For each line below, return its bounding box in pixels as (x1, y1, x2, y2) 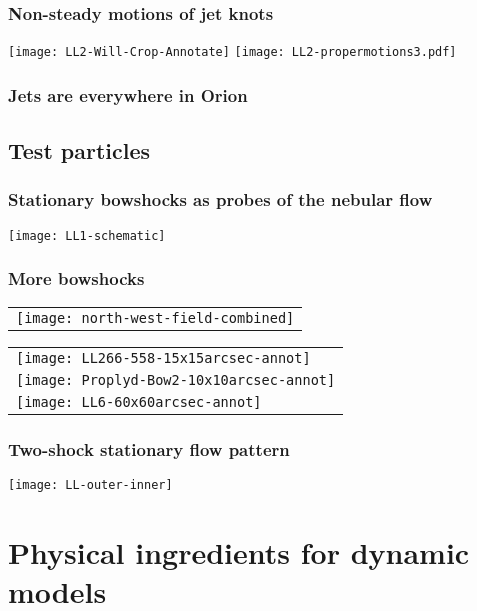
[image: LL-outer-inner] (8, 477, 173, 492)
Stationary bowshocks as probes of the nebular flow (8, 187, 433, 212)
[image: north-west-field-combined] (16, 309, 295, 326)
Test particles (8, 135, 151, 166)
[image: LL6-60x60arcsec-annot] (16, 393, 262, 410)
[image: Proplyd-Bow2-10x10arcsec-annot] (16, 371, 336, 388)
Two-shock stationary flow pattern (8, 436, 290, 461)
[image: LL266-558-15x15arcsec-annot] (16, 349, 311, 366)
